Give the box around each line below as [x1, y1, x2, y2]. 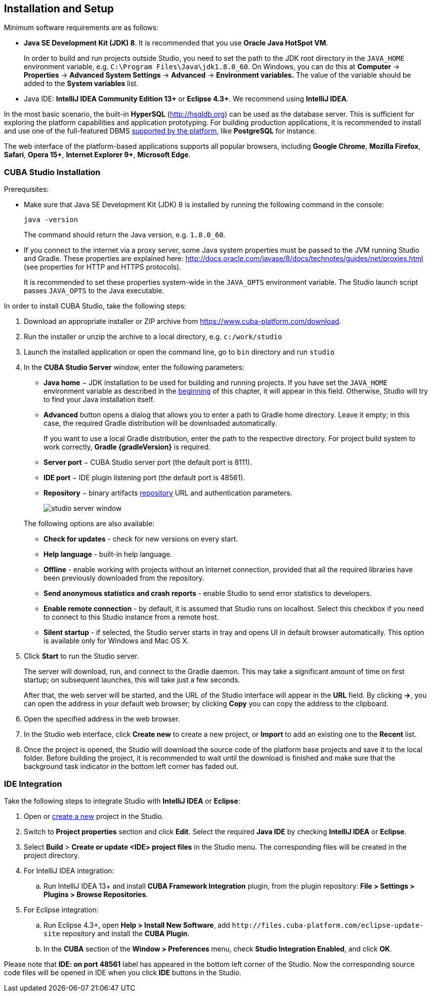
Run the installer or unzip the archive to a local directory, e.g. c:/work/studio [24, 332, 282, 341]
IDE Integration [4, 778, 62, 789]
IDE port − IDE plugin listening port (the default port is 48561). [43, 473, 245, 482]
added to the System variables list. [24, 79, 138, 88]
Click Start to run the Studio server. [24, 652, 139, 661]
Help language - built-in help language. [43, 550, 173, 559]
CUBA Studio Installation [4, 167, 101, 177]
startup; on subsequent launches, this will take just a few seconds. [24, 676, 240, 684]
